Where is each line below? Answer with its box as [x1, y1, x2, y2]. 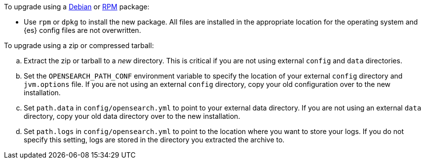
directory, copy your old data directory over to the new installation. [24, 112, 240, 120]
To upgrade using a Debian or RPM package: [4, 2, 150, 11]
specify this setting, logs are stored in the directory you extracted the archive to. [24, 136, 285, 144]
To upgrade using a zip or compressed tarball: [4, 41, 154, 50]
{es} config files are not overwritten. [24, 26, 141, 34]
